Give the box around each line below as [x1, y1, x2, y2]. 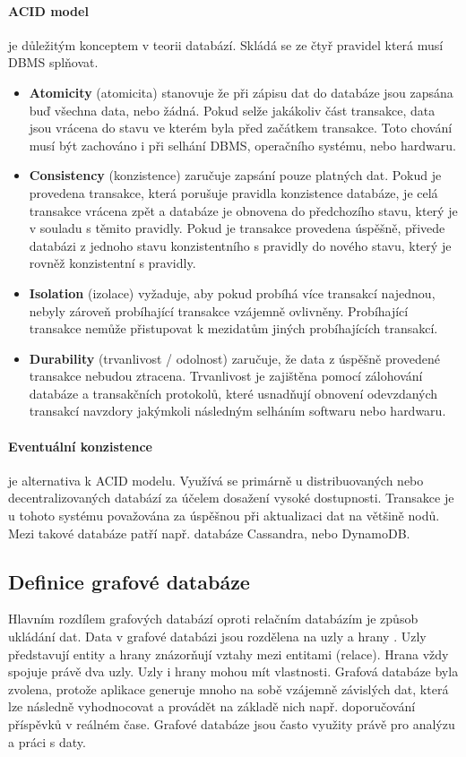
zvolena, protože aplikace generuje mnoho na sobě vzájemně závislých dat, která [8, 679, 449, 698]
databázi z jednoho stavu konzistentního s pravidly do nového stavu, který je [29, 236, 452, 254]
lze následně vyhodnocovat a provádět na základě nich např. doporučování [8, 697, 416, 716]
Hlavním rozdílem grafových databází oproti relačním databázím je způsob [8, 609, 419, 628]
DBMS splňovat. [8, 53, 99, 72]
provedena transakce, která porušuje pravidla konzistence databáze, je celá [29, 183, 438, 202]
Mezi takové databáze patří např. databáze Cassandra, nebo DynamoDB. [8, 523, 410, 542]
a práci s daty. [8, 732, 86, 751]
